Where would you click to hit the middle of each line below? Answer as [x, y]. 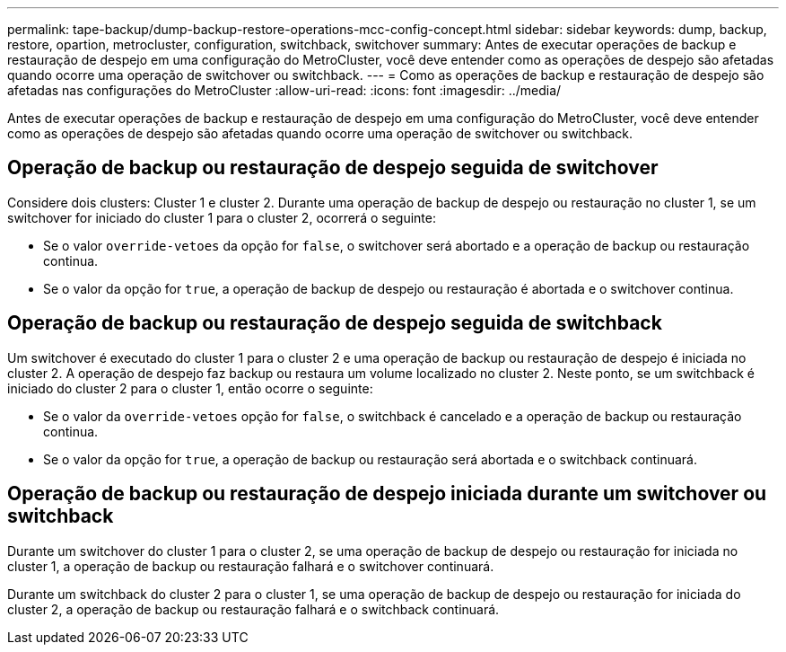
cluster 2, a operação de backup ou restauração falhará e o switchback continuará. [253, 609]
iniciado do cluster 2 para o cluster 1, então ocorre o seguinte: [190, 388]
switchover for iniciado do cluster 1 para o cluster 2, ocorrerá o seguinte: [222, 217]
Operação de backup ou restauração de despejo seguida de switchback [335, 323]
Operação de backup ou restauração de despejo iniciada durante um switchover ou [387, 494]
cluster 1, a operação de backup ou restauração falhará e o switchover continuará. [251, 566]
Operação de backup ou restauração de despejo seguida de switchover [333, 168]
